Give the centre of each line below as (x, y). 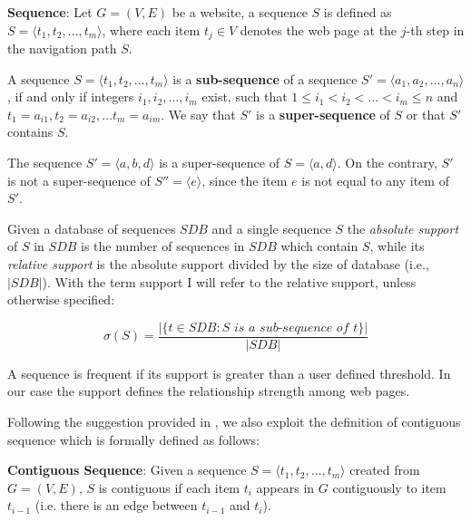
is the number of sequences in (163, 246)
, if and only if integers (71, 96)
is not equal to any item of (375, 180)
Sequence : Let (50, 12)
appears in (285, 487)
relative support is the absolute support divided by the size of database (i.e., (218, 263)
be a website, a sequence (240, 12)
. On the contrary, (387, 163)
